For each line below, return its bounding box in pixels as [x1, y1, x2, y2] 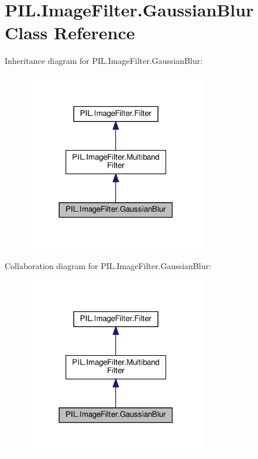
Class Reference [5, 21, 135, 45]
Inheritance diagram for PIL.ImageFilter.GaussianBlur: [5, 55, 203, 67]
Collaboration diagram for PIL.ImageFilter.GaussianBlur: [5, 259, 211, 271]
